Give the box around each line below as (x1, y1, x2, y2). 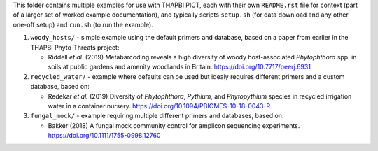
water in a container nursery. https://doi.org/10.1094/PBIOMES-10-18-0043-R (48, 101, 271, 110)
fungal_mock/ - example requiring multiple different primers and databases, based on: (30, 112, 284, 120)
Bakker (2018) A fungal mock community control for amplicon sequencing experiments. (48, 121, 300, 129)
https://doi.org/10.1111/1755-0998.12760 (48, 131, 161, 140)
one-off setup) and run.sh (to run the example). (13, 20, 153, 29)
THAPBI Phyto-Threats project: (30, 43, 120, 52)
